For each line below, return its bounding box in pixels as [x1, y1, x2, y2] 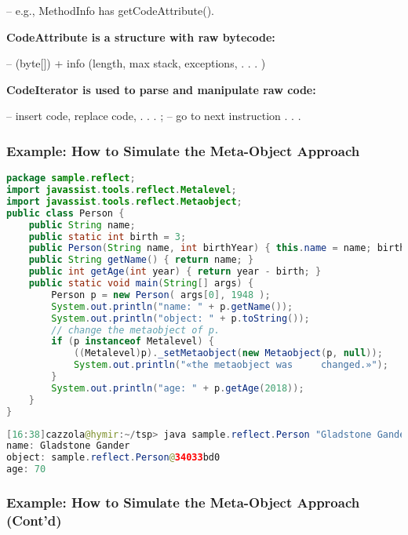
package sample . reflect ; [6, 173, 136, 184]
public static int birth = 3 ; [28, 231, 187, 242]
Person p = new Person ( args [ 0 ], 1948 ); [51, 289, 271, 300]
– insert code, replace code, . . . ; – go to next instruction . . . [6, 107, 301, 124]
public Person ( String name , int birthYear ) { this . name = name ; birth [28, 242, 406, 254]
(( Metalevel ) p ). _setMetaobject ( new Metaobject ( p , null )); [73, 348, 383, 359]
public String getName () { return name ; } [28, 254, 254, 266]
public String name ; [28, 219, 136, 231]
